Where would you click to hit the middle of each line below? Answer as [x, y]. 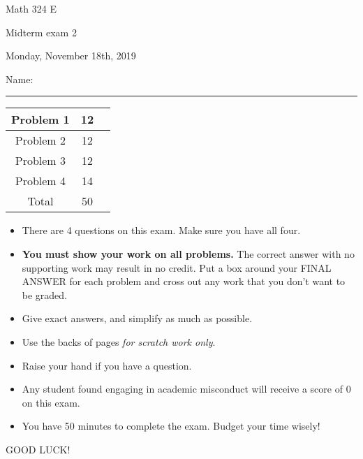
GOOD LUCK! [38, 449]
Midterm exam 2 [41, 32]
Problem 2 [40, 140]
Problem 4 [40, 181]
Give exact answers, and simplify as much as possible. [137, 318]
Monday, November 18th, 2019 [71, 56]
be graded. [45, 294]
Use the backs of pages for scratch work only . [119, 341]
